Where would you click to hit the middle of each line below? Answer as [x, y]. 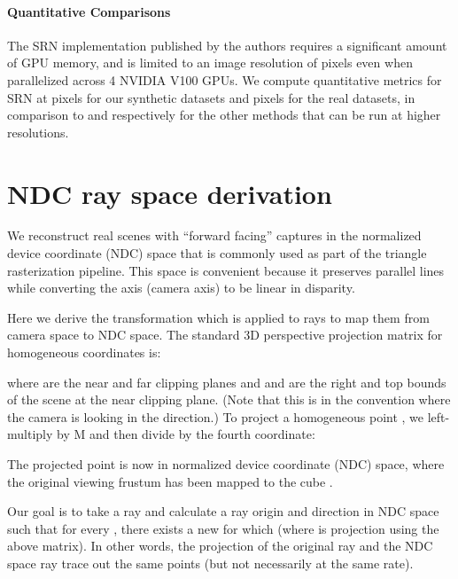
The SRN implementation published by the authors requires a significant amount [227, 45]
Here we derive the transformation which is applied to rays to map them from [218, 317]
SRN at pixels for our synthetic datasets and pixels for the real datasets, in [211, 97]
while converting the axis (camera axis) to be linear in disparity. [181, 288]
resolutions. [38, 132]
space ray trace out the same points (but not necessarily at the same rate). [210, 563]
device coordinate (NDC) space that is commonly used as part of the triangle [217, 253]
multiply [30, 434]
